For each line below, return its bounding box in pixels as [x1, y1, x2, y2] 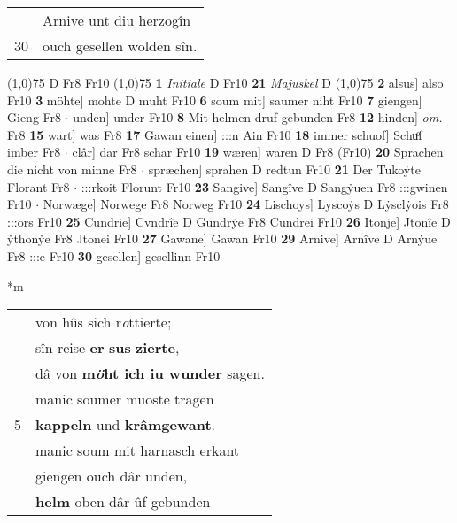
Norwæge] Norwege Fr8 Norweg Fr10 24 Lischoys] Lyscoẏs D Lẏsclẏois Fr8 [43, 195, 449, 213]
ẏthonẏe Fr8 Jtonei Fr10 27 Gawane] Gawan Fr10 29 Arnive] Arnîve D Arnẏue [7, 229, 438, 248]
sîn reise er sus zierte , [35, 337, 180, 358]
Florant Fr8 [7, 177, 70, 196]
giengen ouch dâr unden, [35, 465, 188, 487]
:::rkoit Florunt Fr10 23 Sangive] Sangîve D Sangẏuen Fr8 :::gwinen [81, 177, 448, 196]
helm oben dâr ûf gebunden [35, 491, 211, 512]
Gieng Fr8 [7, 108, 62, 127]
